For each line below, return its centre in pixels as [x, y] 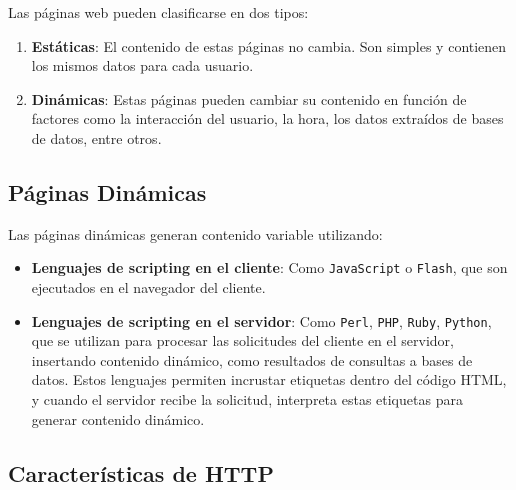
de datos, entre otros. [96, 137]
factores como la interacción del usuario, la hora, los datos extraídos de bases [267, 118]
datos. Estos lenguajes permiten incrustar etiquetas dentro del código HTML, [269, 379]
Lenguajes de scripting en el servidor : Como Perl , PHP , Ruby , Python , [261, 320]
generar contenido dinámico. [118, 418]
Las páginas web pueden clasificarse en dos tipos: [158, 12]
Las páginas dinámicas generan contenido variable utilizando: [195, 233]
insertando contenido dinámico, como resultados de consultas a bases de [252, 359]
